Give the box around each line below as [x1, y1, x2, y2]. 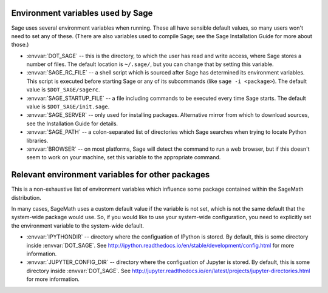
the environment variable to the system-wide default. [11, 222, 145, 229]
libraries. [26, 137, 49, 144]
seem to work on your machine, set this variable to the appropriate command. [26, 154, 221, 161]
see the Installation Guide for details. [26, 120, 118, 127]
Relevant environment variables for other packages [11, 170, 210, 180]
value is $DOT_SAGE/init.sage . [26, 103, 110, 110]
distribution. [11, 194, 42, 201]
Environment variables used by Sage [11, 8, 153, 18]
